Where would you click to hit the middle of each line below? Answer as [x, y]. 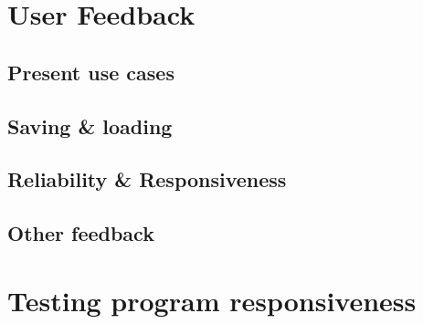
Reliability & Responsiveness [147, 179]
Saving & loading [90, 125]
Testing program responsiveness [212, 300]
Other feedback [81, 233]
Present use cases [91, 72]
